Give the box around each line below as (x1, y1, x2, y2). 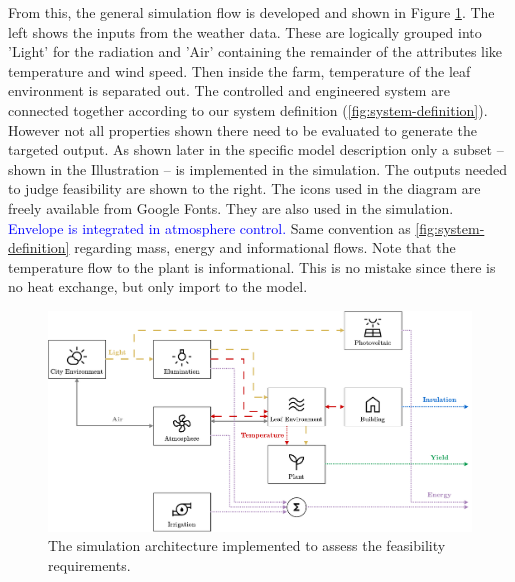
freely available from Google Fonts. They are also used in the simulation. (8, 197, 454, 218)
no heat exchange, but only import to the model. (8, 276, 308, 297)
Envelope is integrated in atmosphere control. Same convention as (8, 217, 411, 238)
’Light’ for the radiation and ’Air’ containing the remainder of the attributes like (8, 41, 503, 62)
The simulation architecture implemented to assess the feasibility (48, 535, 446, 556)
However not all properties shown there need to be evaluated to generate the (8, 119, 477, 140)
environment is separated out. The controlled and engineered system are (8, 80, 450, 101)
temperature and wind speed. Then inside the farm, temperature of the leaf (8, 60, 471, 81)
